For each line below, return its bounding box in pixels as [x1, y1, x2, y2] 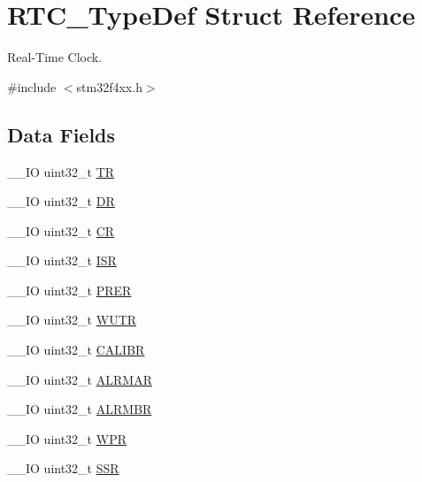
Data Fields [7, 120, 116, 148]
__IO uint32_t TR [7, 162, 115, 180]
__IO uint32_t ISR [7, 251, 117, 270]
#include [7, 77, 57, 96]
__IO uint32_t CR [7, 221, 115, 240]
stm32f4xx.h [76, 77, 142, 96]
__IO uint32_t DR [7, 192, 115, 210]
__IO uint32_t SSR [7, 459, 119, 478]
